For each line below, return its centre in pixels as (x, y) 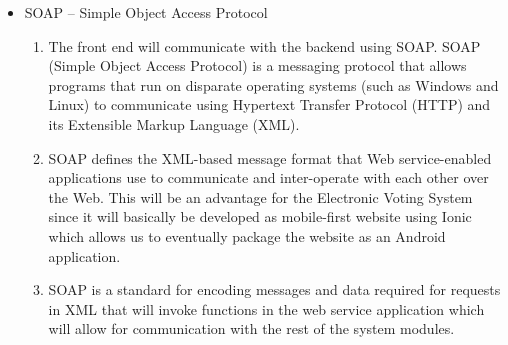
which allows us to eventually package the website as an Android (247, 235)
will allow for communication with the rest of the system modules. (251, 328)
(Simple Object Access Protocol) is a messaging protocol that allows (257, 65)
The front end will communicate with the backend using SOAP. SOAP (264, 45)
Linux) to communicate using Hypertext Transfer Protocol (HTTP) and (269, 104)
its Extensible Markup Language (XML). (174, 123)
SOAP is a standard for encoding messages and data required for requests (274, 289)
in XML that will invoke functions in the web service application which (266, 308)
